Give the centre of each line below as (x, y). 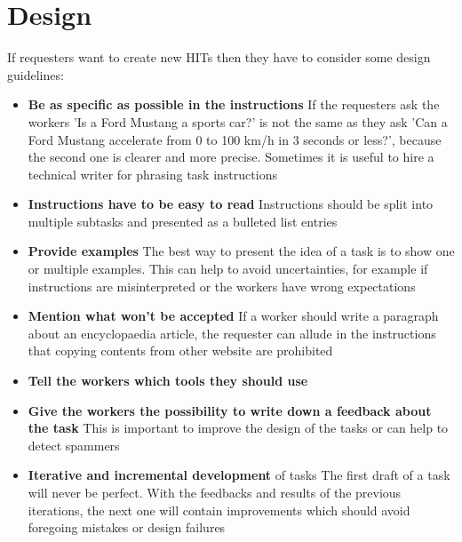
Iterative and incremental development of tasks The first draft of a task (239, 475)
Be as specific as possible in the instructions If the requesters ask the (234, 104)
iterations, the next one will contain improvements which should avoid (219, 510)
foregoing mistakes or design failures (127, 527)
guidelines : (36, 74)
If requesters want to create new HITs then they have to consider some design (219, 57)
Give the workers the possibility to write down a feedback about (230, 410)
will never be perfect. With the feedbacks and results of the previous (215, 492)
